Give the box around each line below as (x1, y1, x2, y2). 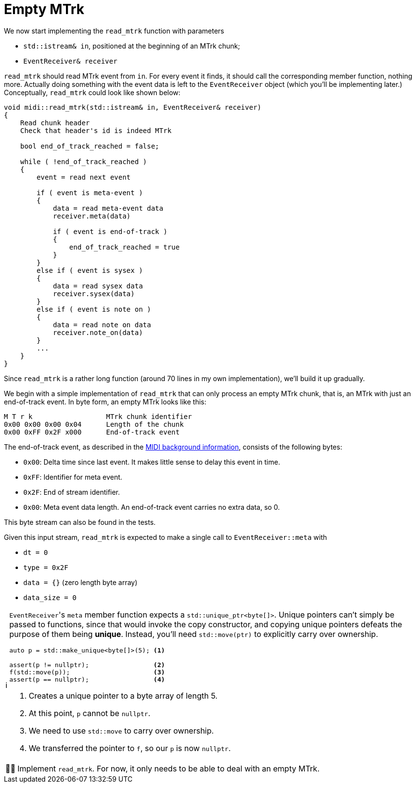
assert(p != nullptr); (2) (9, 661, 165, 669)
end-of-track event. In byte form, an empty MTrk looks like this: (4, 397, 207, 406)
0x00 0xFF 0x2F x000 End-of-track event (4, 428, 180, 436)
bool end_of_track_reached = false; (20, 142, 160, 150)
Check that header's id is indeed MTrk (20, 126, 172, 134)
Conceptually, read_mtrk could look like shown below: (4, 88, 181, 97)
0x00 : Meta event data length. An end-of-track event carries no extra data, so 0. (23, 502, 280, 511)
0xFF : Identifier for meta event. (23, 472, 123, 481)
